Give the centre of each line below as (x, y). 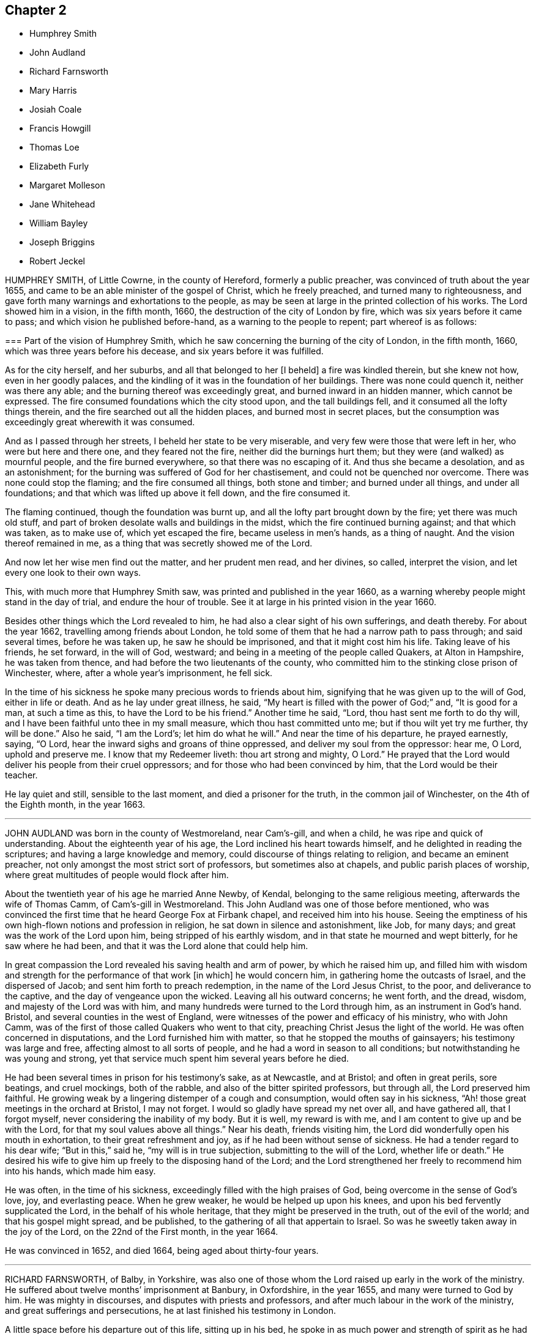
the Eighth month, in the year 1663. (75, 805)
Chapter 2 (36, 10)
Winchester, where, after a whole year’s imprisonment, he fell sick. (139, 673)
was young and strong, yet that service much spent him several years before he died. (177, 1059)
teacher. (21, 775)
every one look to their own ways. (73, 573)
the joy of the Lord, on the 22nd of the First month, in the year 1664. (142, 1232)
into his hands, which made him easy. (80, 1171)
